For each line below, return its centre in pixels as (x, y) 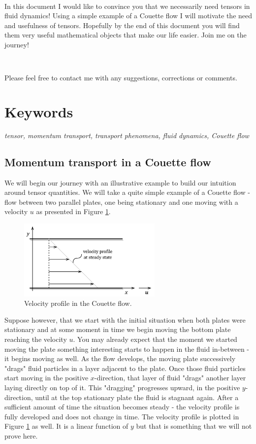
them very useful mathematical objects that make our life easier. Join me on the (126, 35)
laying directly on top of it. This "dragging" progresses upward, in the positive (122, 387)
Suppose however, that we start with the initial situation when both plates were (125, 319)
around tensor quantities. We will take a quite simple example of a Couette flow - (127, 192)
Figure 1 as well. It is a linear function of (66, 426)
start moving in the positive (47, 378)
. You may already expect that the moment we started (155, 339)
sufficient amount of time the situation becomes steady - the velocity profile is (122, 407)
